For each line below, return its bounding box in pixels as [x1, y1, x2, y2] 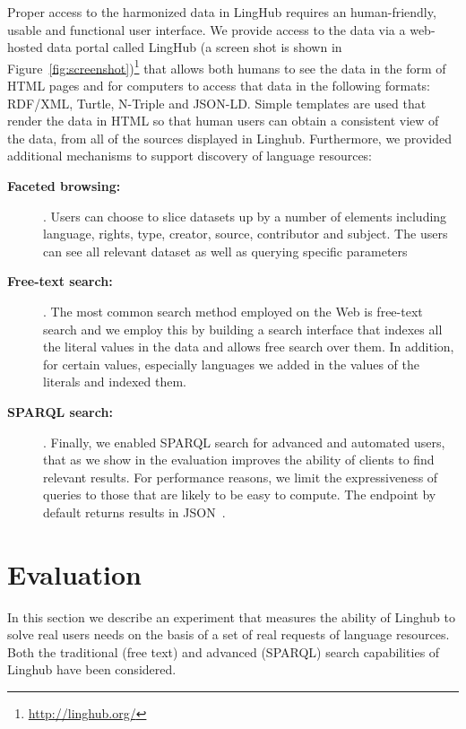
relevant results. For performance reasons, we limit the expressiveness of [43, 467, 438, 486]
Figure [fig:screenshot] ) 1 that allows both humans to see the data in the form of [7, 56, 446, 77]
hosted [7, 38, 43, 56]
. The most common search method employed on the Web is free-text [43, 301, 423, 320]
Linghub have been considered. [7, 660, 177, 679]
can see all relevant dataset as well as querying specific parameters [43, 241, 408, 260]
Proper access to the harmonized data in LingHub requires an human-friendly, [7, 3, 436, 21]
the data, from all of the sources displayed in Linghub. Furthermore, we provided [7, 128, 452, 147]
